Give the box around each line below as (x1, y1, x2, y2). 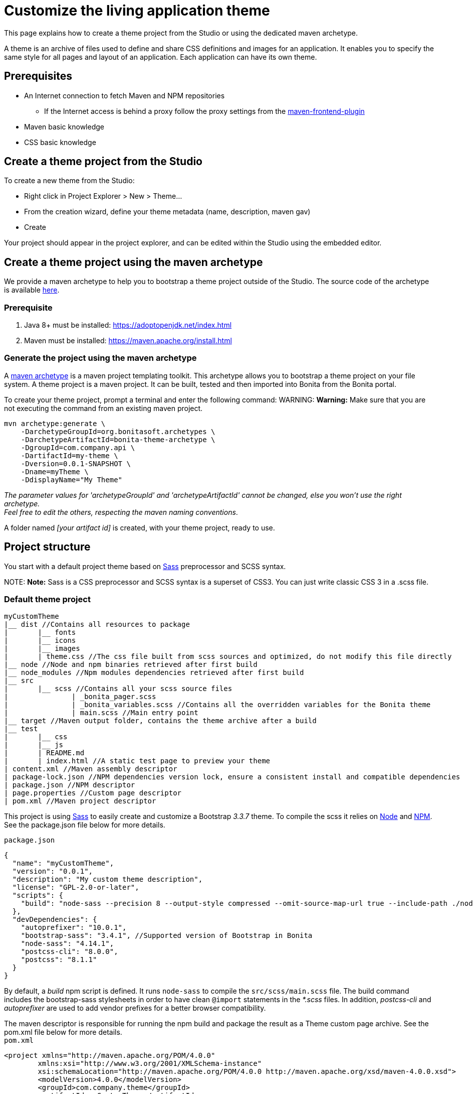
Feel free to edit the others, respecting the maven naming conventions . (4, 507, 238, 516)
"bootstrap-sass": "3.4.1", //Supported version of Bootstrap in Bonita (21, 931, 313, 940)
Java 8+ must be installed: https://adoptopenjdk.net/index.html (24, 321, 232, 330)
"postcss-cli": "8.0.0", (21, 947, 118, 956)
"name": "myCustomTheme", (12, 859, 114, 868)
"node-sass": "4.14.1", (21, 939, 114, 948)
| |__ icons (4, 636, 76, 645)
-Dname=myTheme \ (21, 467, 89, 476)
